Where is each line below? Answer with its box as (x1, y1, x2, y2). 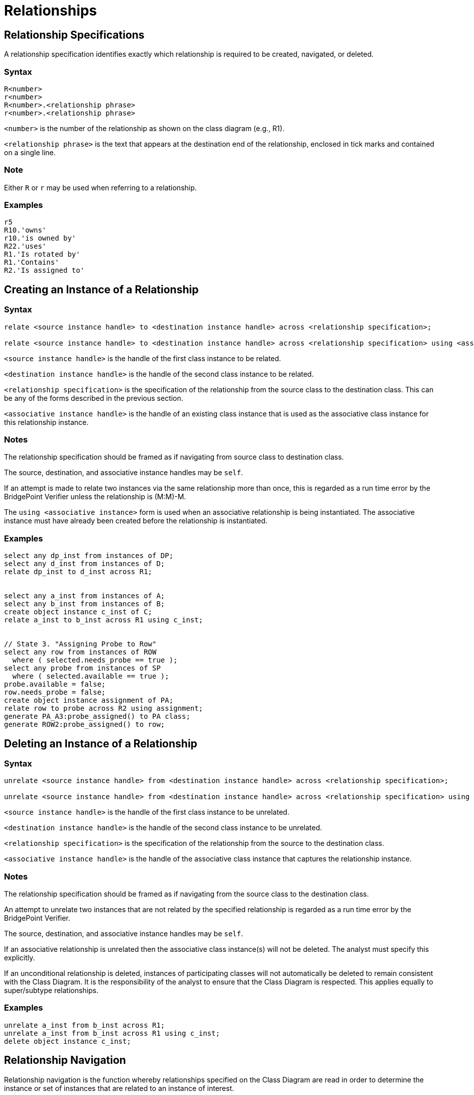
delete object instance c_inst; (4, 1037, 131, 1045)
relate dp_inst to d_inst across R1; (4, 568, 153, 576)
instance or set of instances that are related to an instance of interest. (4, 1083, 234, 1092)
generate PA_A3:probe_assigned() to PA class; (4, 712, 190, 721)
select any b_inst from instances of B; (4, 600, 165, 608)
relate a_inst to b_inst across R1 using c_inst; (4, 616, 203, 624)
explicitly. (4, 953, 35, 962)
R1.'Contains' (4, 258, 59, 267)
